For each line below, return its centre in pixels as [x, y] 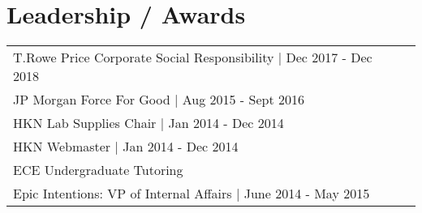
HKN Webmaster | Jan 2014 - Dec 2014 [126, 147]
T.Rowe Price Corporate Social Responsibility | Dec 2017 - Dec [193, 58]
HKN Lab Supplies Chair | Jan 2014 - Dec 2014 [149, 123]
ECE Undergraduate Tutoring [98, 170]
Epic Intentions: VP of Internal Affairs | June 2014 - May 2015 [192, 194]
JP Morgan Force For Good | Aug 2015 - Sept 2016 [159, 100]
